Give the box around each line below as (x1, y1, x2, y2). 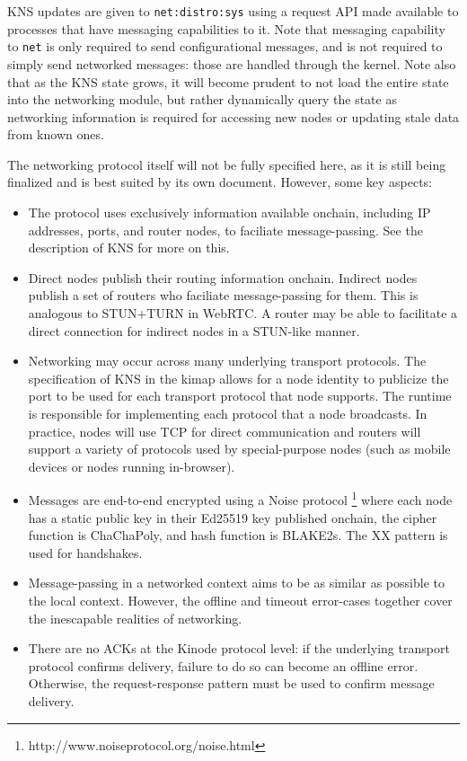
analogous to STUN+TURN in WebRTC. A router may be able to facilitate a (28, 304, 458, 323)
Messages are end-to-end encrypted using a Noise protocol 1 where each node (28, 488, 453, 509)
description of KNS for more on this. (28, 238, 230, 257)
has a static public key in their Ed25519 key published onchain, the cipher (28, 508, 437, 527)
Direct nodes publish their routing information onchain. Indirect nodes (28, 268, 418, 287)
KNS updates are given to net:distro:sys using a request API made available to (7, 2, 459, 20)
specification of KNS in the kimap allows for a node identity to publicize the (28, 368, 449, 387)
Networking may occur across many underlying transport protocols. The (28, 351, 427, 370)
